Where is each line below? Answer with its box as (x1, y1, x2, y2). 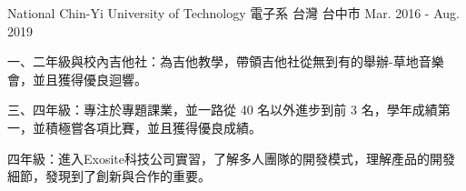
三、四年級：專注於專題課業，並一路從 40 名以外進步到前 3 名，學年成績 (7, 100, 438, 119)
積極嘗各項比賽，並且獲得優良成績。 (45, 117, 262, 136)
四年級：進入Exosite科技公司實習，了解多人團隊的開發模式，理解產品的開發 (7, 148, 455, 167)
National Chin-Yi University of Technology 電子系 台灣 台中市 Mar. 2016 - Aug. (7, 4, 460, 22)
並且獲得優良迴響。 (32, 69, 147, 88)
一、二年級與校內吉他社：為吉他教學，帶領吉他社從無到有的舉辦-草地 (7, 52, 419, 71)
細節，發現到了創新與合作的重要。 (7, 166, 211, 186)
